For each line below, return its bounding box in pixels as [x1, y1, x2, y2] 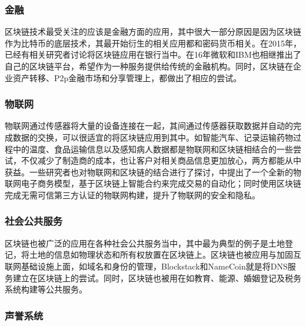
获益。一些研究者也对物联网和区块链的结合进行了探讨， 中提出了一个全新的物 [5, 165, 301, 178]
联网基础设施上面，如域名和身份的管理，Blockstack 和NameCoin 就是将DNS [5, 260, 288, 272]
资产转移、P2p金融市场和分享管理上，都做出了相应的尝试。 [12, 71, 242, 84]
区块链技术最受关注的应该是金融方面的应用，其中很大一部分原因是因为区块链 [5, 25, 301, 38]
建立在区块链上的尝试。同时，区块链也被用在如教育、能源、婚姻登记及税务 [12, 271, 301, 284]
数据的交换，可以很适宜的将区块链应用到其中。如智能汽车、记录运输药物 [12, 131, 293, 143]
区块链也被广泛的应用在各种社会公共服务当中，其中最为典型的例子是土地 [5, 237, 285, 249]
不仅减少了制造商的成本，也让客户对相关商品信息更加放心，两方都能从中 [21, 154, 301, 167]
